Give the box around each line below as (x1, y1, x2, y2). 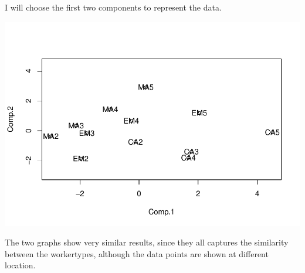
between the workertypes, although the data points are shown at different (5, 247, 269, 260)
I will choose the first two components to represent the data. (5, 1, 222, 13)
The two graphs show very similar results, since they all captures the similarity (5, 236, 289, 248)
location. (5, 259, 36, 271)
